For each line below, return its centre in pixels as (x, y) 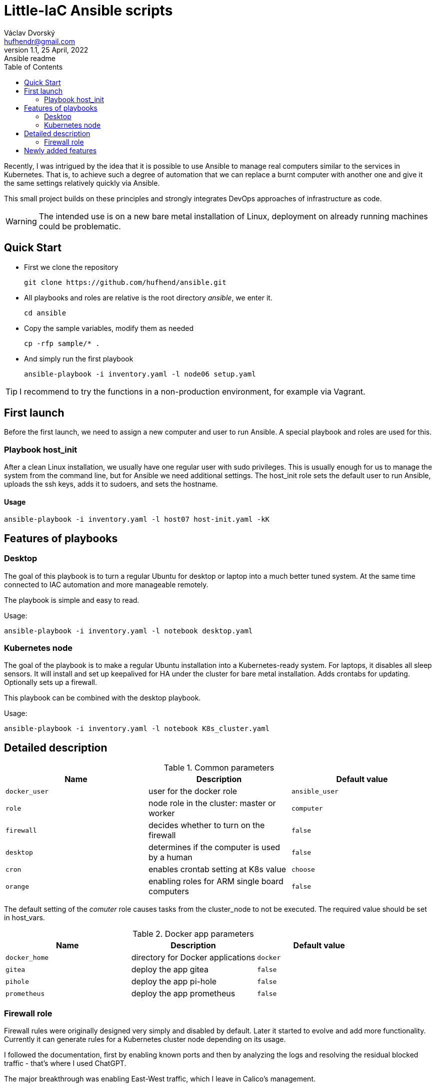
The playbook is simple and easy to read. (72, 600)
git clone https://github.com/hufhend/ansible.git (125, 282)
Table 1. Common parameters (219, 768)
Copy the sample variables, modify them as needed (109, 328)
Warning (21, 221)
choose (303, 869)
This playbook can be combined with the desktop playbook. (102, 698)
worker (161, 813)
